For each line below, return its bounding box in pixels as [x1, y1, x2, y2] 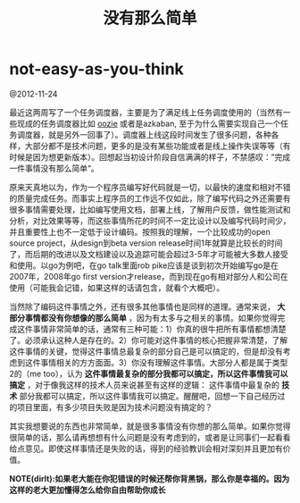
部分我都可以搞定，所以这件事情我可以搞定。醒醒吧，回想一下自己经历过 [19, 390, 286, 401]
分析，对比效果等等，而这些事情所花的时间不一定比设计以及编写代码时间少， [9, 215, 291, 226]
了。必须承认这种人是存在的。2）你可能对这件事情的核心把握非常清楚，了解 [9, 334, 288, 345]
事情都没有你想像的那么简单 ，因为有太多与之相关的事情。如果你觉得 [24, 312, 278, 323]
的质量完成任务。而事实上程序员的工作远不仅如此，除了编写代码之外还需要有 [9, 193, 291, 204]
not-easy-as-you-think [9, 59, 185, 80]
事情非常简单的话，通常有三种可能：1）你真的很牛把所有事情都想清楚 [32, 323, 287, 334]
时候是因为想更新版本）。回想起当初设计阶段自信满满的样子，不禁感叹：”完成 [9, 151, 291, 162]
